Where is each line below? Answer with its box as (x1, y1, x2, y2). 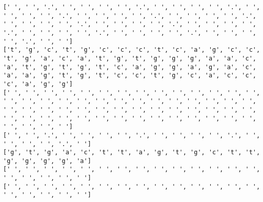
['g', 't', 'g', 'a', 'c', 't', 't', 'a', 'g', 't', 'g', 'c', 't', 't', (3, 149, 260, 156)
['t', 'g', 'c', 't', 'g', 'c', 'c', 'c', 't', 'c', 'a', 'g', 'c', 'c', (3, 46, 260, 54)
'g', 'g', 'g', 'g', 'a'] (3, 157, 91, 165)
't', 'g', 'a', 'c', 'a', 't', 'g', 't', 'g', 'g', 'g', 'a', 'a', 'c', (3, 54, 256, 62)
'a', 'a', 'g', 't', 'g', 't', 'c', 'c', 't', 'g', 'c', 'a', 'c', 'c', (3, 72, 256, 79)
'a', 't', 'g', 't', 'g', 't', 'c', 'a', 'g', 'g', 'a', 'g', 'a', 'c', (3, 63, 256, 71)
